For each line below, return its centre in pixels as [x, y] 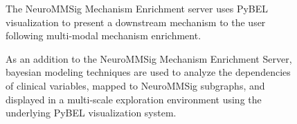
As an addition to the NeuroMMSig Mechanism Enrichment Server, [149, 58]
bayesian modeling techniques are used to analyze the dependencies [148, 72]
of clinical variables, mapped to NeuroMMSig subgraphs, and [135, 85]
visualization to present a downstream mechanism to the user [136, 22]
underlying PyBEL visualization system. [91, 113]
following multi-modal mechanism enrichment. [103, 35]
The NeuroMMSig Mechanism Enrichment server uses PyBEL [137, 8]
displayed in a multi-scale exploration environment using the [134, 99]
